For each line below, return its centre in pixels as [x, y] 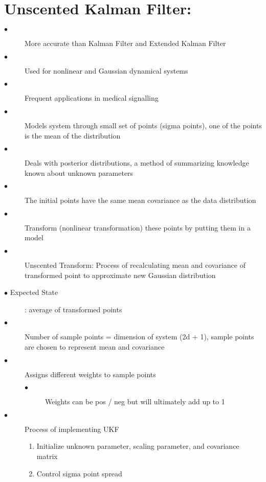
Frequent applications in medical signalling [92, 98]
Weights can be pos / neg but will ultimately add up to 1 [135, 401]
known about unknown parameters [79, 173]
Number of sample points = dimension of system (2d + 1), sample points [139, 337]
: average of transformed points [73, 309]
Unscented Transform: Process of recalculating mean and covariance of [135, 265]
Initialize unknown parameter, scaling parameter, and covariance [138, 446]
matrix [47, 456]
